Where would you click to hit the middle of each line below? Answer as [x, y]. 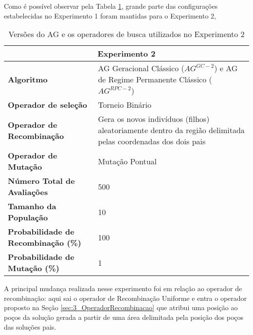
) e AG [226, 68]
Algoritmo [28, 79]
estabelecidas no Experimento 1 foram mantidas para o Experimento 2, [110, 15]
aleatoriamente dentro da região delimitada [171, 130]
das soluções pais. [30, 326]
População [28, 217]
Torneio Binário [125, 105]
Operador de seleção [47, 105]
